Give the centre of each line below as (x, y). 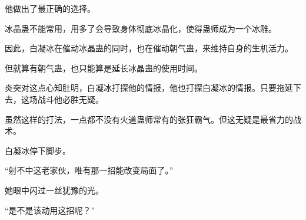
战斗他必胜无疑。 (70, 99)
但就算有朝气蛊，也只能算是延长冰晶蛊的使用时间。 (104, 68)
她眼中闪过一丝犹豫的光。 (54, 190)
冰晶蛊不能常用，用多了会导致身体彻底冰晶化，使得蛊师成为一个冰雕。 (141, 28)
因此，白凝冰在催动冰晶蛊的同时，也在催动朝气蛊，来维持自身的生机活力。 (149, 48)
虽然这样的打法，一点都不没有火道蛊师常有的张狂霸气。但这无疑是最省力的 (149, 119)
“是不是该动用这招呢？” (50, 210)
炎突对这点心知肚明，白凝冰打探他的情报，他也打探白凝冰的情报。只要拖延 (149, 88)
